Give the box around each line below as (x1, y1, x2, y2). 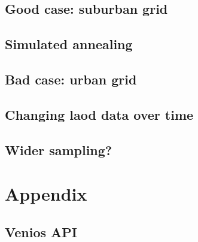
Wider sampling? (5, 140, 112, 159)
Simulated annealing (5, 35, 133, 53)
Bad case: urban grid (5, 69, 137, 88)
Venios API (5, 222, 77, 241)
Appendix (5, 181, 87, 206)
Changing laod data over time (5, 105, 194, 123)
